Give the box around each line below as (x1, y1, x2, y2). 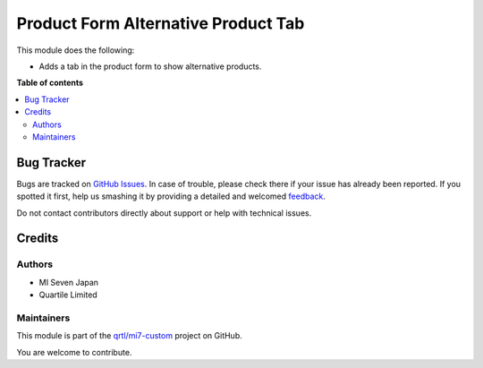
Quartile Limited (38, 289, 97, 300)
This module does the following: (16, 45, 135, 56)
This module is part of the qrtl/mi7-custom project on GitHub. (16, 330, 243, 341)
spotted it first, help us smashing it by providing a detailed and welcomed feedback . (16, 191, 326, 201)
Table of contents (16, 77, 84, 89)
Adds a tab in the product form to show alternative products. (38, 61, 262, 72)
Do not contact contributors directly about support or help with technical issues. (16, 207, 312, 218)
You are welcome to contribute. (16, 347, 132, 357)
